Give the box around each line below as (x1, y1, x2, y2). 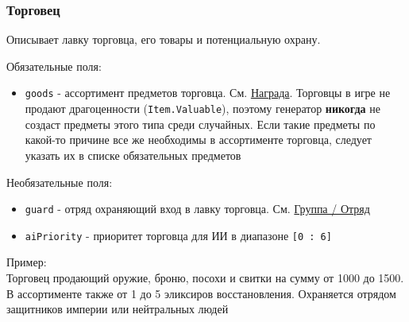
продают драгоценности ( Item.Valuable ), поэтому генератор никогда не (25, 100, 380, 117)
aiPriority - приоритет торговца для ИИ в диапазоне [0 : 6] (25, 227, 332, 243)
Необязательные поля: (6, 173, 113, 190)
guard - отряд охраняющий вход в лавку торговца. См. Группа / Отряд (25, 200, 370, 217)
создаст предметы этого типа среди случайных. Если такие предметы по (25, 115, 376, 132)
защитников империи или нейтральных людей (6, 301, 229, 317)
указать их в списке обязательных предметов (25, 146, 241, 163)
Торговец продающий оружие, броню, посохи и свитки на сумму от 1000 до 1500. (6, 270, 404, 285)
